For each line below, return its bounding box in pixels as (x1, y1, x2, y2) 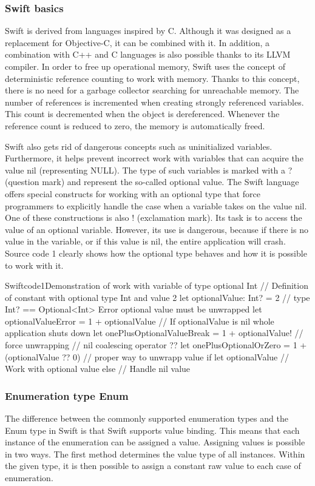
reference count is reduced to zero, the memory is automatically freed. (5, 119, 265, 132)
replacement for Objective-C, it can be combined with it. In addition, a (5, 36, 270, 49)
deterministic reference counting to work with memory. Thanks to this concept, (5, 72, 300, 84)
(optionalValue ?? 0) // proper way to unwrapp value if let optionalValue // (5, 350, 289, 363)
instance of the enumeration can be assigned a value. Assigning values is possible (5, 436, 305, 448)
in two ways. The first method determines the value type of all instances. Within (5, 447, 305, 460)
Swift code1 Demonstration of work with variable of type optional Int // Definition (5, 279, 308, 292)
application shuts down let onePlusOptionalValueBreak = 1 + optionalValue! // (5, 326, 303, 339)
